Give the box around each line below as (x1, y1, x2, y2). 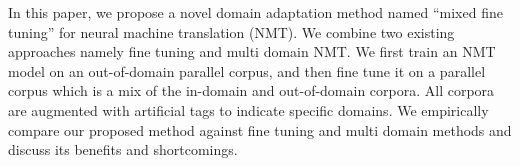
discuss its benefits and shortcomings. (8, 139, 238, 160)
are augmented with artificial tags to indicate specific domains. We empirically (8, 99, 489, 120)
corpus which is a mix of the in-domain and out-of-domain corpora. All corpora (8, 80, 495, 101)
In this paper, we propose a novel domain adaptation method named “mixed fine (8, 2, 503, 22)
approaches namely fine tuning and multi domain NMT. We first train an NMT (8, 41, 496, 62)
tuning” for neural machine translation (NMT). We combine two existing (8, 21, 455, 42)
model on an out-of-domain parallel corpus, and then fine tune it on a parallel (8, 60, 486, 81)
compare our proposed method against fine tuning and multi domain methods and (8, 119, 512, 140)
